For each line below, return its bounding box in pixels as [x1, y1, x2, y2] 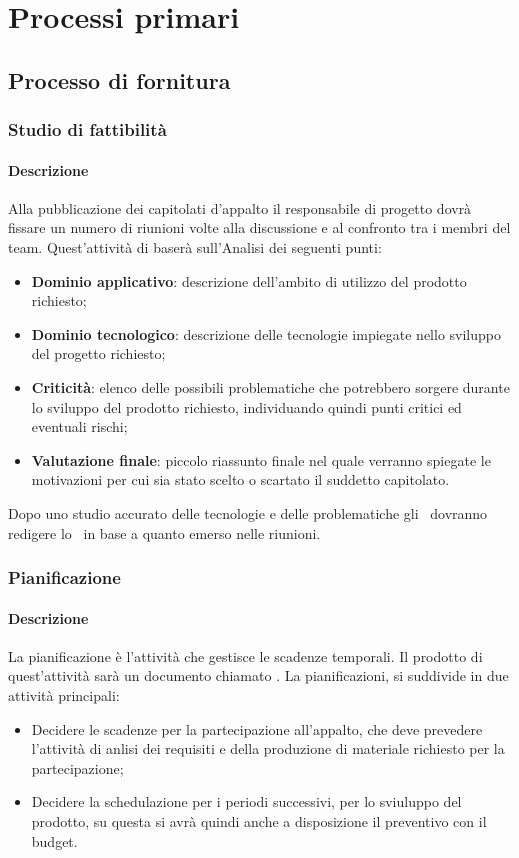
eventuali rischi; [31, 416, 128, 437]
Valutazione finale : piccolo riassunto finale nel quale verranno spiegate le [31, 449, 491, 470]
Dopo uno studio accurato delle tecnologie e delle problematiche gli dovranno [8, 502, 488, 523]
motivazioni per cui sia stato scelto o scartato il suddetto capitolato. [31, 469, 450, 490]
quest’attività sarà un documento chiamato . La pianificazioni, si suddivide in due [8, 665, 509, 686]
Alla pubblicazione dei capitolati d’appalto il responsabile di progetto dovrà [8, 197, 472, 218]
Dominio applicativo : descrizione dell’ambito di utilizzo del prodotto [31, 270, 467, 291]
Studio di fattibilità [8, 117, 167, 142]
